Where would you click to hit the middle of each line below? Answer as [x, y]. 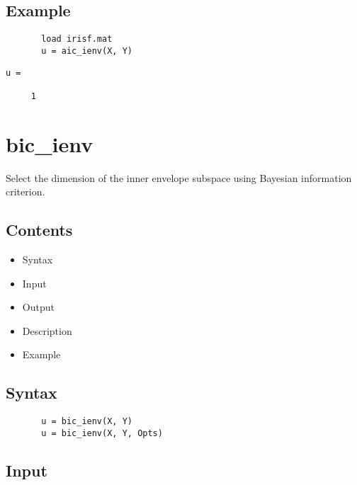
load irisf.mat [77, 39]
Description [47, 330]
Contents [39, 230]
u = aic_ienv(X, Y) [87, 51]
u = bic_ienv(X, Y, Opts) [102, 433]
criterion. [25, 192]
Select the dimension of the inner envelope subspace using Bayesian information [179, 177]
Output [38, 307]
